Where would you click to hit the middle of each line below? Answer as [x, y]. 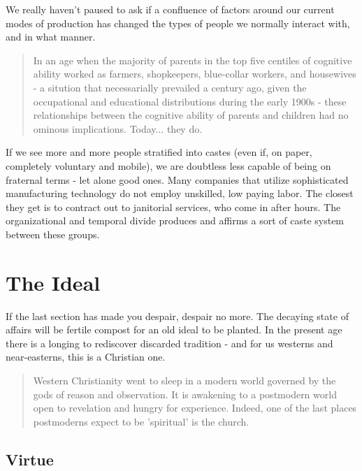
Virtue [30, 459]
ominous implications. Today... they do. [118, 128]
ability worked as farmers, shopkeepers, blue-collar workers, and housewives [195, 74]
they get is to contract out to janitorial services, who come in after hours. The [173, 206]
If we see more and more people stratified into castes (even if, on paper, [159, 152]
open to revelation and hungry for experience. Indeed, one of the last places [195, 408]
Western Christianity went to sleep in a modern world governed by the [184, 380]
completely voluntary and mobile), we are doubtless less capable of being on [168, 165]
